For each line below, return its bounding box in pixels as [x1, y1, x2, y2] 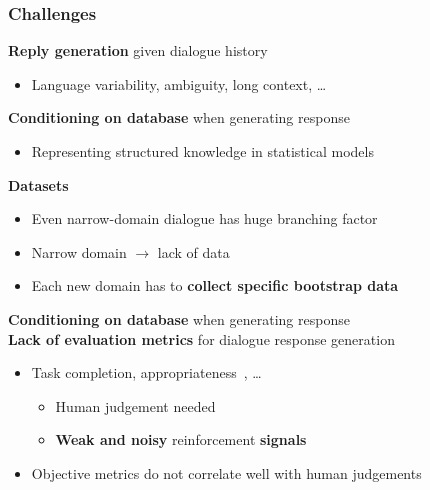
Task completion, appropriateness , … [31, 362, 262, 383]
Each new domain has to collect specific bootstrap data [31, 275, 399, 296]
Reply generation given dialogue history [8, 40, 268, 61]
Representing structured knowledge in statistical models [31, 141, 374, 161]
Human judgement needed [55, 395, 216, 416]
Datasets [8, 174, 69, 195]
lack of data [157, 241, 230, 262]
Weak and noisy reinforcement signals [55, 429, 307, 450]
